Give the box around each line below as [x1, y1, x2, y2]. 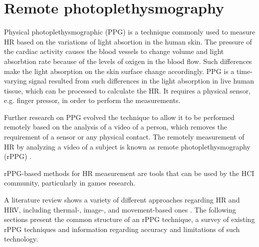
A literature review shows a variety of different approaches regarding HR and [4, 194, 240, 205]
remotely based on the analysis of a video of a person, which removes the [4, 121, 227, 132]
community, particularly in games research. [4, 177, 136, 188]
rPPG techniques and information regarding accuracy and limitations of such [4, 223, 240, 234]
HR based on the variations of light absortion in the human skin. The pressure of [4, 36, 252, 46]
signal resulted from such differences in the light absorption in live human [28, 75, 255, 86]
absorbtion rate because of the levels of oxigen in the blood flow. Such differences [4, 55, 252, 66]
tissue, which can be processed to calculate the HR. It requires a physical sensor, [4, 85, 251, 95]
